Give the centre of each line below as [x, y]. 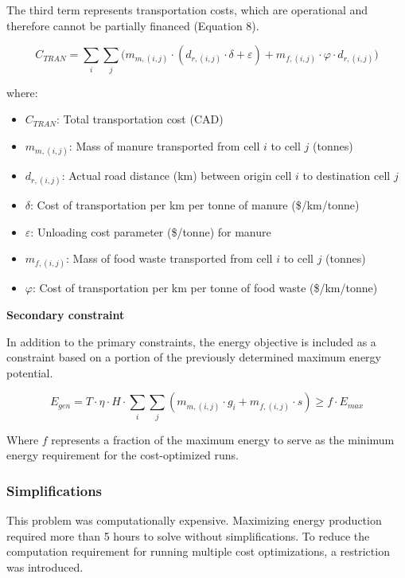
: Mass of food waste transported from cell [169, 258]
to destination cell [347, 175]
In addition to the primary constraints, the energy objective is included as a [191, 341]
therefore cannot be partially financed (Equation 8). [133, 25]
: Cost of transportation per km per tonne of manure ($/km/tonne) [195, 205]
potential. [30, 372]
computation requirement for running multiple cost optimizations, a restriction [198, 551]
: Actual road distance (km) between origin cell [177, 175]
